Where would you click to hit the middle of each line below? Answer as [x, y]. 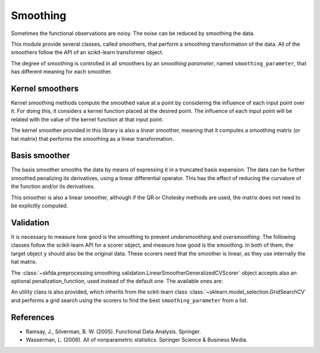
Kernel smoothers [45, 88]
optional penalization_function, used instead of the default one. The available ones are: [117, 281]
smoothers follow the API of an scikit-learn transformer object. [87, 52]
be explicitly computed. [39, 206]
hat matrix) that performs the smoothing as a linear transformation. [92, 138]
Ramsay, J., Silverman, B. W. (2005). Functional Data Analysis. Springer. [113, 331]
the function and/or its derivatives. [53, 187]
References [33, 317]
